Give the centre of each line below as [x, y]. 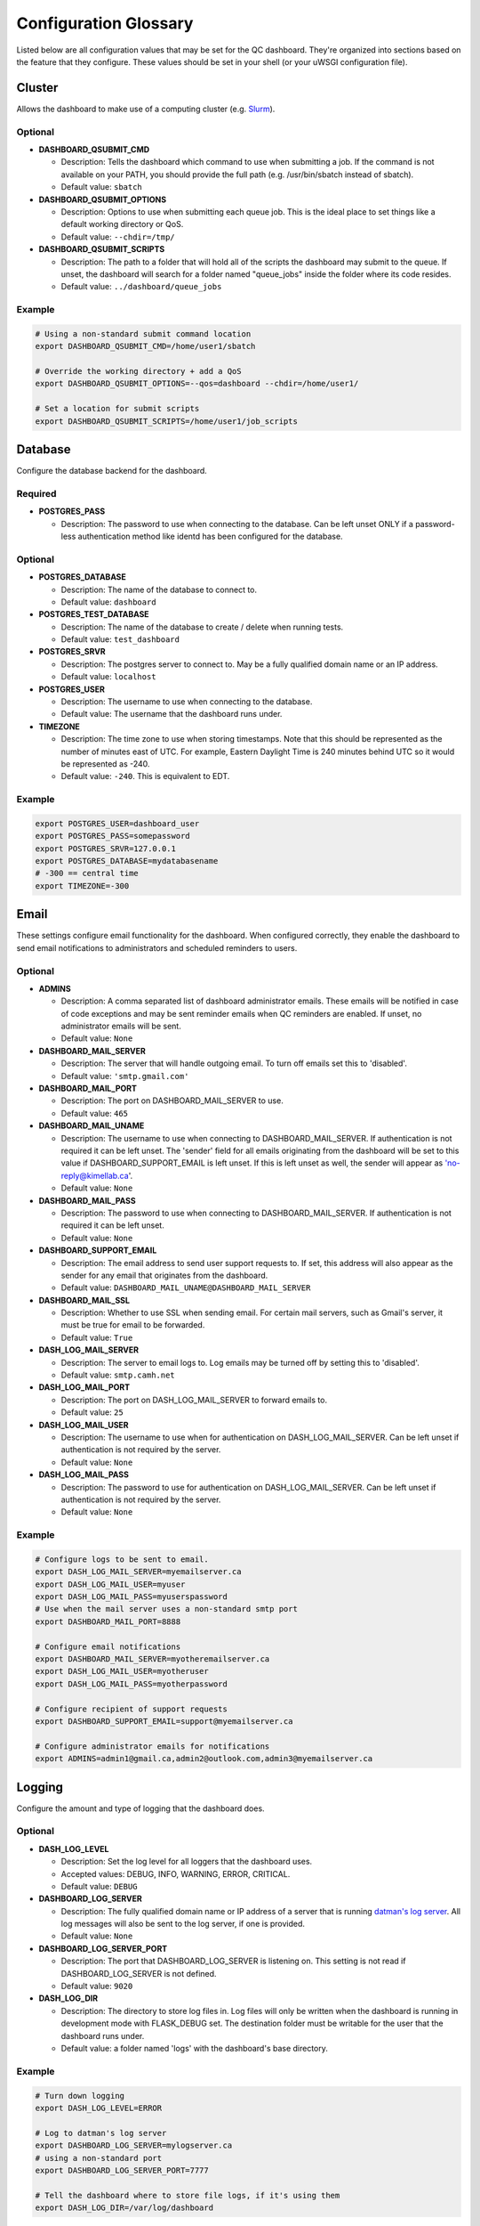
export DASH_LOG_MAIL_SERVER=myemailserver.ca [138, 1572]
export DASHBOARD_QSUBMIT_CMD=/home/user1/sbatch [145, 346]
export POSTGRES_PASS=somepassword [112, 836]
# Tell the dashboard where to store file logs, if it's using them [188, 2195]
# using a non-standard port [99, 2158]
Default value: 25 [92, 1412]
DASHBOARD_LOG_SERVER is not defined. [139, 1973]
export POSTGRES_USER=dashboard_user [117, 823]
